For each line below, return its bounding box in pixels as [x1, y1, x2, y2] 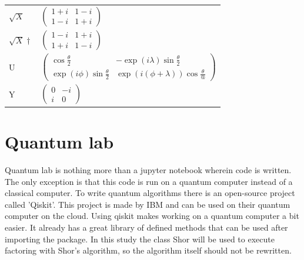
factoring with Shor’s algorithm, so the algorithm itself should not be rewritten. [5, 244, 292, 256]
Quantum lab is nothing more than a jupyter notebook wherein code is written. [5, 163, 292, 175]
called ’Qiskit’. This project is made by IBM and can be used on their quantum [5, 198, 290, 210]
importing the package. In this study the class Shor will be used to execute [5, 232, 275, 245]
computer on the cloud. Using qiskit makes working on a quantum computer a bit [5, 210, 299, 222]
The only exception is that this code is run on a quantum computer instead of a [5, 175, 293, 187]
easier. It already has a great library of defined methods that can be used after [5, 221, 288, 233]
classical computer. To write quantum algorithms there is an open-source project [5, 187, 295, 199]
